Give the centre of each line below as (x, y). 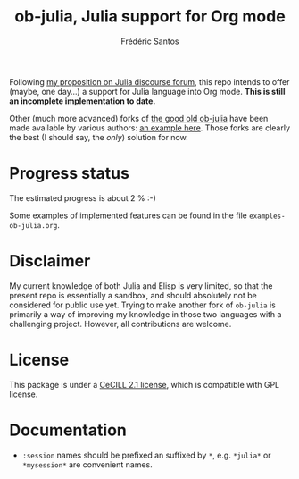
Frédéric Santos (150, 41)
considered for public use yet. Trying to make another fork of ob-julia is (143, 305)
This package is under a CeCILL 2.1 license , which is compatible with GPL (144, 384)
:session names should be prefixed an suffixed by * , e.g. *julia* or (146, 455)
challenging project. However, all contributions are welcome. (120, 324)
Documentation (68, 430)
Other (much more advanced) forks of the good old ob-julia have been (139, 118)
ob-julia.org (33, 225)
